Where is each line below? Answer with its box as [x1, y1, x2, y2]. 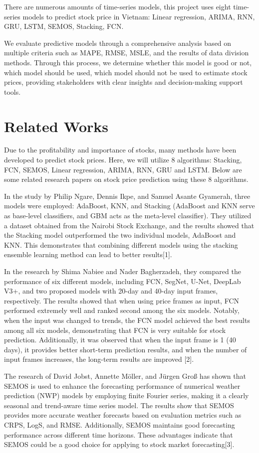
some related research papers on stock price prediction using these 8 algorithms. [4, 174, 249, 184]
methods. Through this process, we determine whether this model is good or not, [4, 57, 252, 67]
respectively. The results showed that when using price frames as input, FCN [4, 295, 240, 305]
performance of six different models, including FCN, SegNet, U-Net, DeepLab [4, 276, 241, 286]
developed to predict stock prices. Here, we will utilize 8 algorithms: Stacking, [4, 154, 242, 165]
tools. [4, 86, 21, 97]
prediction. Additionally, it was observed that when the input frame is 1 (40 [4, 334, 236, 345]
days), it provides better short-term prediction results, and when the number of [4, 344, 247, 354]
